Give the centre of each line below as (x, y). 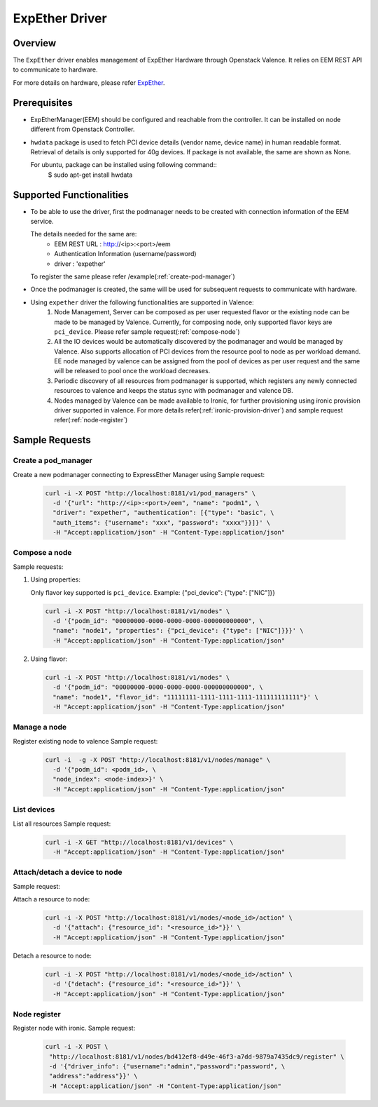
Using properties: (55, 579)
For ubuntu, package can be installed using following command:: (124, 165)
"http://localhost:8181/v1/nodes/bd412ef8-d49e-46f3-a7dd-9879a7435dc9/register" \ (197, 1056)
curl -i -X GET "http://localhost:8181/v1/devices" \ (139, 842)
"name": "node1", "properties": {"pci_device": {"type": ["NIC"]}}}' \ (178, 631)
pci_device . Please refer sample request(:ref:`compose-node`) (147, 331)
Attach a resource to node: (51, 899)
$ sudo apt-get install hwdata (90, 175)
